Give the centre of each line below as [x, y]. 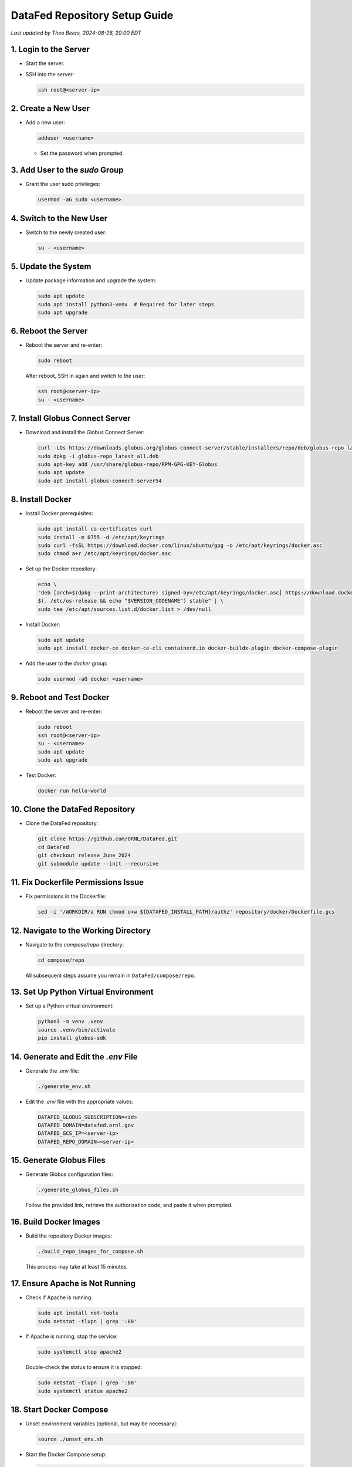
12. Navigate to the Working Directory [81, 930]
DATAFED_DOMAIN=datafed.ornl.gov [86, 1125]
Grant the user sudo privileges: [63, 184]
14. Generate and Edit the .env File [74, 1057]
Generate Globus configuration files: [70, 1174]
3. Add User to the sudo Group [67, 170]
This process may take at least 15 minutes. [77, 1267]
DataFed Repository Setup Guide [92, 15]
